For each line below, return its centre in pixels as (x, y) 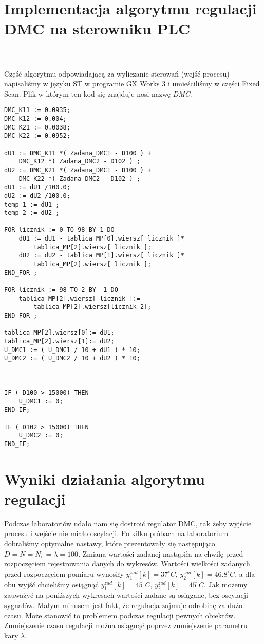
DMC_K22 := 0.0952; (37, 136)
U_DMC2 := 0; (41, 436)
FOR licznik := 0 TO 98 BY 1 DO (59, 230)
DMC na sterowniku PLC (97, 29)
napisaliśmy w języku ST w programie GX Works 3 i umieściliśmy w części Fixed (132, 84)
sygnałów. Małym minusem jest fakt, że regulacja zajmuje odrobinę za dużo (123, 605)
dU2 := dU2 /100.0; (37, 196)
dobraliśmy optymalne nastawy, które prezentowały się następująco (110, 544)
